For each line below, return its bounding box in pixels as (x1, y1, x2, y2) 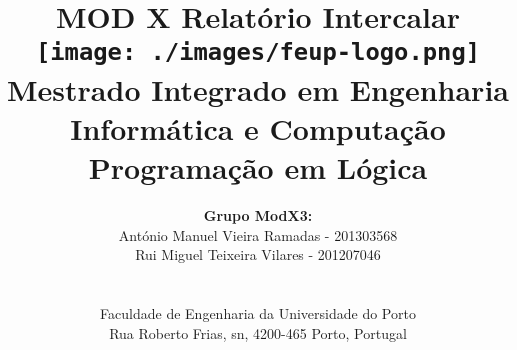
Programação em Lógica (88, 147, 428, 188)
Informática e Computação (70, 107, 446, 148)
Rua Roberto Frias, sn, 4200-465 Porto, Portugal (109, 322, 407, 343)
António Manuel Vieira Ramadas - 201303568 (118, 224, 398, 245)
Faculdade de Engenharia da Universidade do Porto (100, 302, 416, 323)
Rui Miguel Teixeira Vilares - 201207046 (135, 244, 381, 265)
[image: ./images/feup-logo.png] (35, 38, 481, 67)
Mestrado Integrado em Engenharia (7, 68, 509, 109)
